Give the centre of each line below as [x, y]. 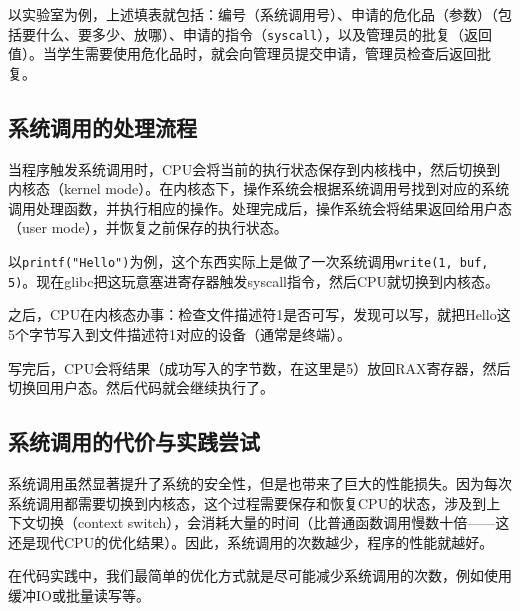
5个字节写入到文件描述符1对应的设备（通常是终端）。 [179, 333]
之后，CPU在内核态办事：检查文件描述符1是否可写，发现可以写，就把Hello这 [259, 314]
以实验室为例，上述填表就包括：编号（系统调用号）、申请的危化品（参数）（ [253, 14]
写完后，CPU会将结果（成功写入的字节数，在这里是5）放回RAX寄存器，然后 [259, 367]
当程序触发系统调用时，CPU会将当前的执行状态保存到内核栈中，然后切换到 [254, 168]
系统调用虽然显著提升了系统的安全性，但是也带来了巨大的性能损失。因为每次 [260, 482]
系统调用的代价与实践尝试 [134, 441]
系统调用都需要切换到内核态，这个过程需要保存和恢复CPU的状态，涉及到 [247, 502]
